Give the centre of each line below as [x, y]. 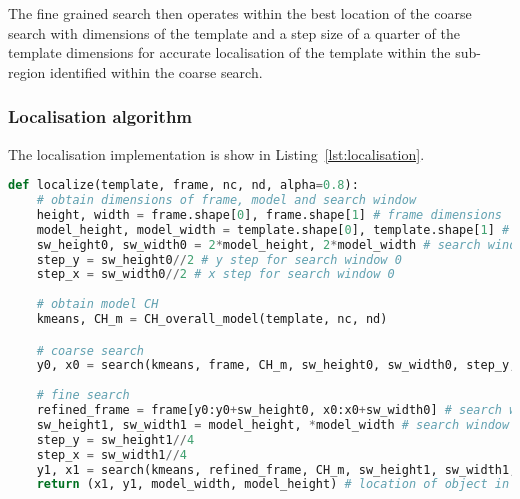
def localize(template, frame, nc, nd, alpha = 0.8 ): [183, 185]
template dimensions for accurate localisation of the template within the [229, 52]
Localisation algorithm [100, 116]
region [27, 71]
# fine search [83, 395]
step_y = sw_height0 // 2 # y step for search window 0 [219, 259]
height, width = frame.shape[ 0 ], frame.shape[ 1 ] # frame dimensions [269, 214]
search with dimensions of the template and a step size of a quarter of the [234, 32]
